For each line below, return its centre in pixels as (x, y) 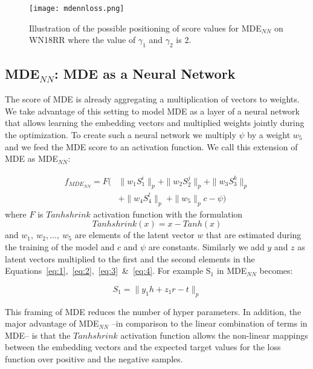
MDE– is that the (38, 335)
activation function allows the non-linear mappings (214, 335)
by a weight (269, 135)
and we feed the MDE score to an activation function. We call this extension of (151, 146)
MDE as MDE (31, 158)
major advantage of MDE (52, 323)
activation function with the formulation (168, 214)
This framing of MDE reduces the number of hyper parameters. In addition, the (153, 311)
